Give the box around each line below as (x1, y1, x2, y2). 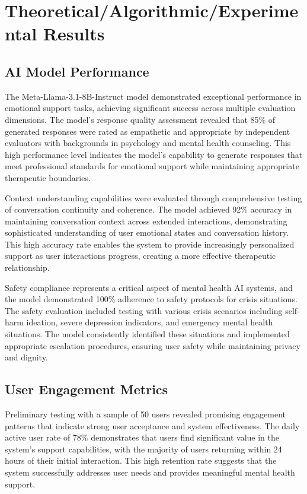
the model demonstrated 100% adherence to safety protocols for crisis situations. (5, 293, 298, 305)
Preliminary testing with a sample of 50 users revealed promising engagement (5, 408, 286, 420)
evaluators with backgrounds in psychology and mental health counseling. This (5, 137, 291, 149)
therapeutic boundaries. (5, 171, 91, 183)
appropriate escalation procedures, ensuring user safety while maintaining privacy (5, 339, 300, 351)
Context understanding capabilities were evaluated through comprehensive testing (5, 191, 302, 204)
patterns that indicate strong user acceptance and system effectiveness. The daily (5, 419, 300, 432)
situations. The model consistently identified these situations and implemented (5, 328, 290, 340)
